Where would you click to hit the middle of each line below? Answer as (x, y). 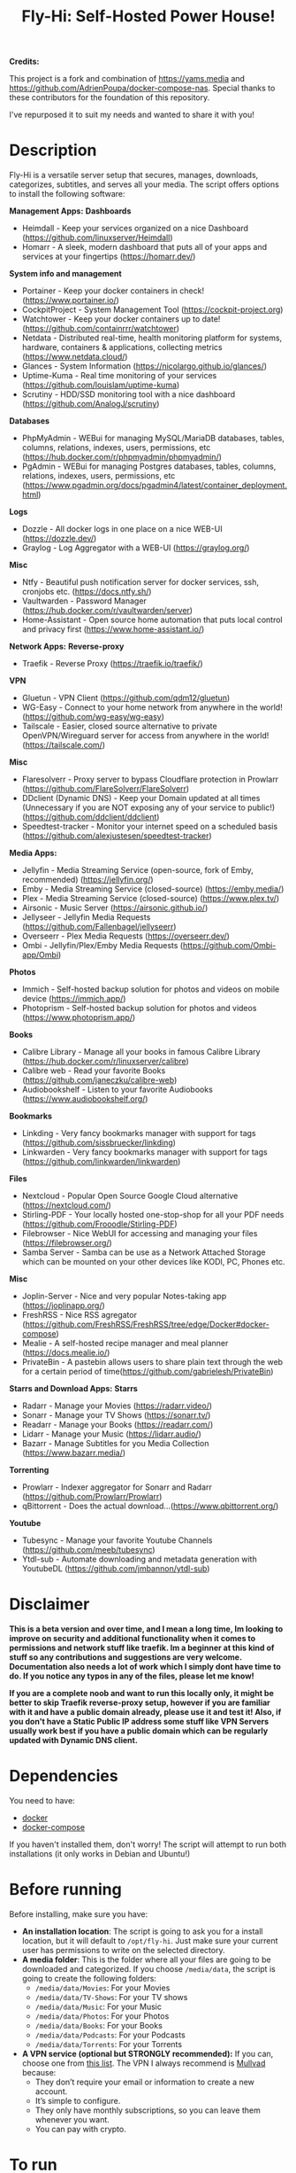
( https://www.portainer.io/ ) (70, 300)
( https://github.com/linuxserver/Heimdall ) (98, 238)
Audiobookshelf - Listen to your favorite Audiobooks (118, 1090)
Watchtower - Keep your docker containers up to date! (121, 319)
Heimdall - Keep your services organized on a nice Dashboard (135, 229)
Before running (65, 1890)
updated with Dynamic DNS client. (74, 1741)
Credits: (24, 62)
